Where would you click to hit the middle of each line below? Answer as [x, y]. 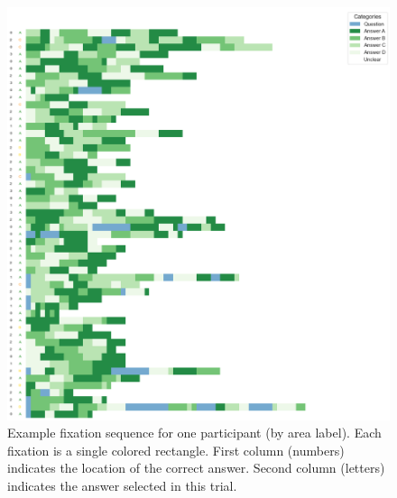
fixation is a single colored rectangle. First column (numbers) [176, 450]
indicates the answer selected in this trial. [122, 485]
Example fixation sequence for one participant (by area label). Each [194, 433]
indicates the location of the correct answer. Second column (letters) [196, 468]
